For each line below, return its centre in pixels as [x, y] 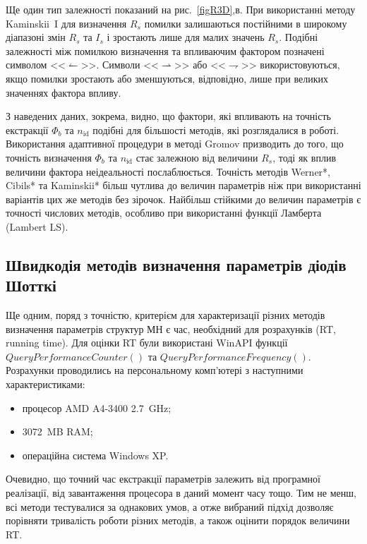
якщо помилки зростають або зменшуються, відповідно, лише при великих [167, 78]
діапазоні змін [36, 37]
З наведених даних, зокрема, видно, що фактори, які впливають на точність [168, 116]
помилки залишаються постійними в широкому [246, 23]
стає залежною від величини [197, 157]
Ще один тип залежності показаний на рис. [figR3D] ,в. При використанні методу [181, 9]
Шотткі [31, 285]
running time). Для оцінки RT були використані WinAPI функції [147, 343]
